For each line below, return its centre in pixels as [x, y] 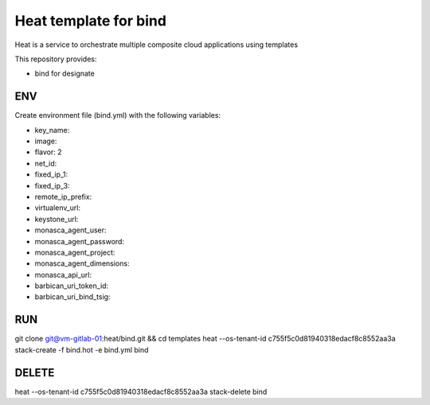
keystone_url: [57, 219]
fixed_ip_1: [51, 174]
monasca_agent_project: [75, 252]
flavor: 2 [48, 152]
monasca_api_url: [63, 275]
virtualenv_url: [58, 208]
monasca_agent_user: [70, 230]
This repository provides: [56, 59]
